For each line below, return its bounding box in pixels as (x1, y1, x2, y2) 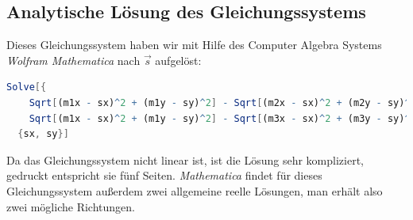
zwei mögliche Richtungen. (6, 198, 135, 214)
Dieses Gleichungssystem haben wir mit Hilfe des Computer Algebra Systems (6, 36, 382, 53)
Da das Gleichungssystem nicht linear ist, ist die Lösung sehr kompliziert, (6, 151, 364, 168)
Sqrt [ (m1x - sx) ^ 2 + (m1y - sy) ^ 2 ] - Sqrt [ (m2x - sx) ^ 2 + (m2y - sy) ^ (29, 97, 411, 108)
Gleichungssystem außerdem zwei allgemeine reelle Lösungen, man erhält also (6, 182, 383, 199)
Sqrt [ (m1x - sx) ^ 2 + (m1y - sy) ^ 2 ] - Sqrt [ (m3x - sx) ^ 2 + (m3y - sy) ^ (29, 112, 411, 124)
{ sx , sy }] (17, 128, 69, 140)
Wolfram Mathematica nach (6, 51, 141, 68)
